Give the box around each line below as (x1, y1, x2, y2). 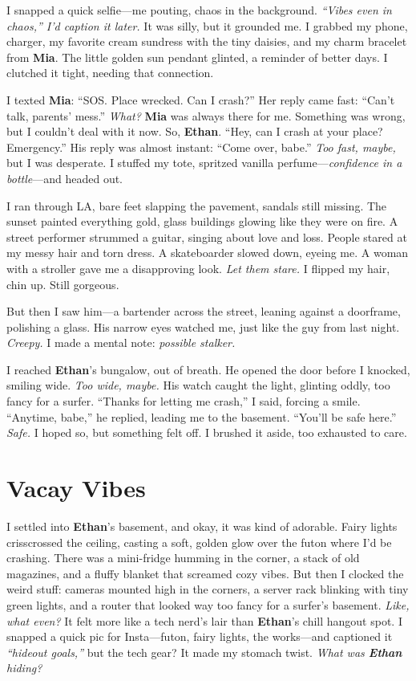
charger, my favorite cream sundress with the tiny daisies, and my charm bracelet (6, 33, 407, 50)
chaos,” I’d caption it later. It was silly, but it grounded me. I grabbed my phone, (6, 17, 408, 34)
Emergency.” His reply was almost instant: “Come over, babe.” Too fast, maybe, (6, 138, 396, 155)
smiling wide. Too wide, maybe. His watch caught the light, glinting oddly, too (6, 377, 390, 394)
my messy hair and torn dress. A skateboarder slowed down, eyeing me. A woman (6, 244, 409, 261)
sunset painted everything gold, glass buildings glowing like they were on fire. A (6, 213, 398, 230)
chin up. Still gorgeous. (6, 275, 119, 292)
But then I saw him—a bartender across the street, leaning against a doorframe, (6, 303, 401, 320)
